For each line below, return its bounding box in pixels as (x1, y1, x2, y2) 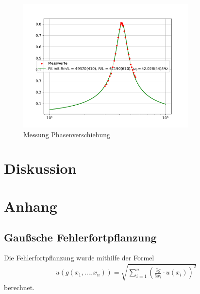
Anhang (4, 196, 57, 216)
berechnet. (4, 282, 35, 292)
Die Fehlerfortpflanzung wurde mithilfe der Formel (4, 252, 154, 262)
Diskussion (4, 158, 77, 178)
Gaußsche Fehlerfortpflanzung (4, 229, 157, 244)
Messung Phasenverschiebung (23, 129, 111, 139)
